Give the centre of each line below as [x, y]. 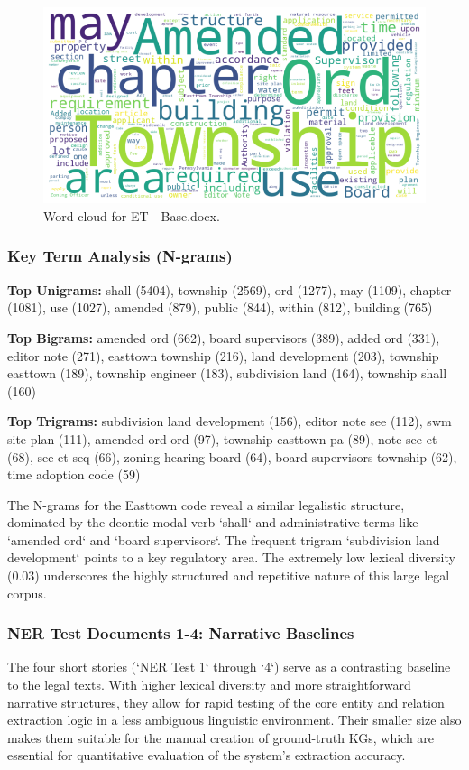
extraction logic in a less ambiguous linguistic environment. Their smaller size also [234, 720]
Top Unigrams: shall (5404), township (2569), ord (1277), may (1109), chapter [230, 289]
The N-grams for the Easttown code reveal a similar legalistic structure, [206, 504]
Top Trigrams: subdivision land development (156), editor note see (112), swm [230, 421]
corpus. [27, 593]
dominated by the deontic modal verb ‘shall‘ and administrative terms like [213, 522]
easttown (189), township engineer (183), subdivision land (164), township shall [227, 373]
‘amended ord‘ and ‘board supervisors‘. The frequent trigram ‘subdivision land [224, 539]
